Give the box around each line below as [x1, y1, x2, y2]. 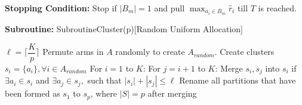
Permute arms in [42, 45, 104, 58]
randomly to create [115, 45, 185, 58]
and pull [154, 2, 185, 14]
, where [90, 87, 118, 100]
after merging [147, 87, 197, 100]
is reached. [258, 2, 297, 14]
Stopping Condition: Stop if [5, 2, 117, 14]
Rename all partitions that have [179, 74, 296, 87]
